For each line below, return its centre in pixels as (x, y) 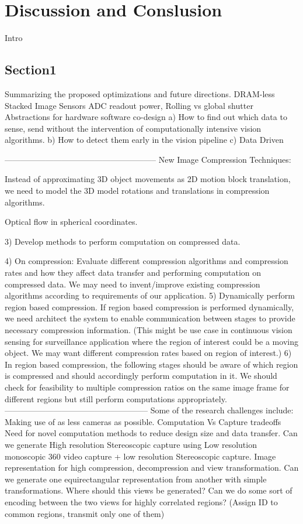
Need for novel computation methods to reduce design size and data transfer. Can (151, 433)
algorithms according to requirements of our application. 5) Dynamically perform (150, 295)
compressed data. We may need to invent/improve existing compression (133, 284)
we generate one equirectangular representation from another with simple (136, 479)
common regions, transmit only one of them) (85, 513)
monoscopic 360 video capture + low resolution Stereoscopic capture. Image (140, 456)
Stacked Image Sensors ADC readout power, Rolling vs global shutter (129, 105)
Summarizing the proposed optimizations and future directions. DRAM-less (140, 93)
